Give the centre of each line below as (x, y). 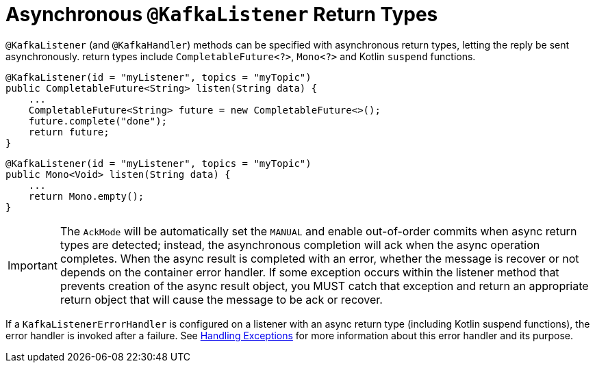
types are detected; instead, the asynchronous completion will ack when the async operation (300, 245)
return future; (69, 132)
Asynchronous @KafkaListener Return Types (222, 14)
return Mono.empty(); (86, 196)
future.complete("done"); (98, 121)
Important (33, 265)
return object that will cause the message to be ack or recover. (221, 299)
